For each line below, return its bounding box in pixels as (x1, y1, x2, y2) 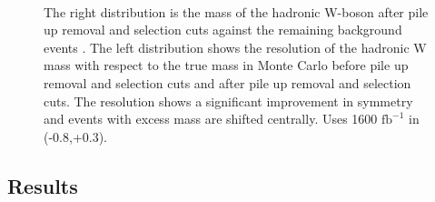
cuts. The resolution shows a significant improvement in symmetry (44, 91, 413, 110)
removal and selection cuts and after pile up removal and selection (44, 73, 411, 92)
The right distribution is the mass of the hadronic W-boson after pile (44, 2, 429, 21)
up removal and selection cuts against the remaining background (44, 20, 402, 39)
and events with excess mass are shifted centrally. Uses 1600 (44, 109, 378, 128)
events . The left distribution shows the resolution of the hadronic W (44, 37, 427, 56)
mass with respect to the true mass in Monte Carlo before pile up (44, 56, 409, 75)
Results (7, 171, 78, 199)
